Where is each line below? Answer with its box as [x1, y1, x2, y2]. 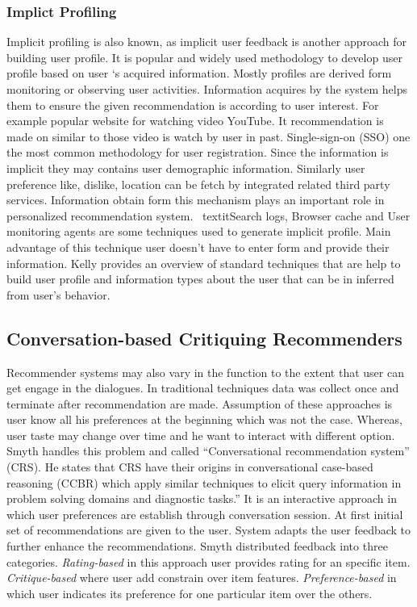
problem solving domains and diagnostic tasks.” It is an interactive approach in [6, 490, 397, 507]
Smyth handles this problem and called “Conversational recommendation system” [6, 442, 410, 459]
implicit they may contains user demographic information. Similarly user [6, 159, 365, 176]
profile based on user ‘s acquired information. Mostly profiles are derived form [6, 65, 392, 82]
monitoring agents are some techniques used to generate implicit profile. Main [6, 223, 391, 240]
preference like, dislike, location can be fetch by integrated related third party [6, 175, 390, 192]
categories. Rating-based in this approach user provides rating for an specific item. [6, 553, 411, 570]
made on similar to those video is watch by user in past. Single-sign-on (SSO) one [6, 128, 411, 144]
